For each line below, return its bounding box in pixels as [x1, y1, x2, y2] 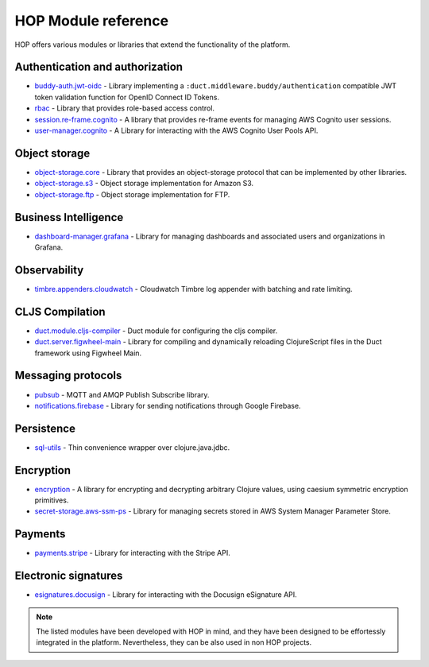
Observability [14, 263, 84, 277]
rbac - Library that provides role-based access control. [34, 103, 214, 113]
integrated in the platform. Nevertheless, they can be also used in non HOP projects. [36, 638, 312, 647]
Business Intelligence [14, 211, 124, 224]
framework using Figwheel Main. [34, 348, 142, 358]
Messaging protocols [14, 369, 122, 382]
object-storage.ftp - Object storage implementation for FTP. [34, 189, 230, 199]
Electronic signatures [14, 569, 123, 583]
